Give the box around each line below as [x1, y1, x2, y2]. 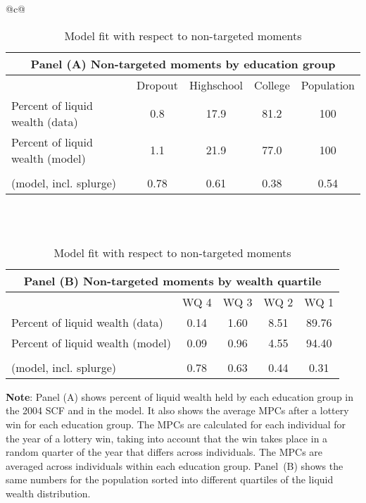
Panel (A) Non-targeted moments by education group [30, 55, 336, 72]
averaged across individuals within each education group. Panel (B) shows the [6, 458, 343, 473]
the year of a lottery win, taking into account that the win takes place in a [6, 430, 328, 445]
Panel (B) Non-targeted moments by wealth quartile [23, 272, 322, 289]
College [254, 76, 290, 93]
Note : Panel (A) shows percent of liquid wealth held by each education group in [6, 389, 354, 404]
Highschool [189, 76, 244, 93]
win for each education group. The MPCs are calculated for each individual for [6, 416, 346, 431]
